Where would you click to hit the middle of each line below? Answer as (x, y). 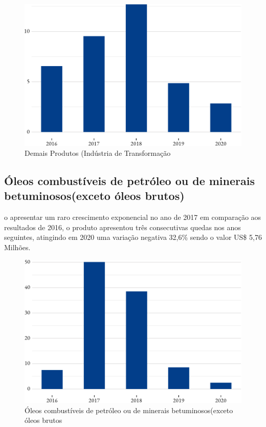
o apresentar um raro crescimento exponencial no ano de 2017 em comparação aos (133, 217)
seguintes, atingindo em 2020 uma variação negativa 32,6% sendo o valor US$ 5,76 (133, 237)
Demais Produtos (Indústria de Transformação (98, 153)
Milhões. (17, 247)
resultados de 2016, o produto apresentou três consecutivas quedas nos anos (123, 227)
